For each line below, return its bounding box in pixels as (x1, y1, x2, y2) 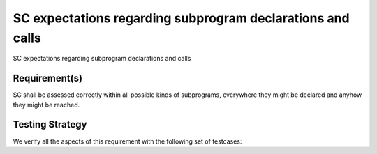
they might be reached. (13, 100, 80, 109)
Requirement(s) (13, 72, 83, 84)
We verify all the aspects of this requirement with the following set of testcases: (13, 137, 242, 146)
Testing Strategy (13, 118, 87, 130)
